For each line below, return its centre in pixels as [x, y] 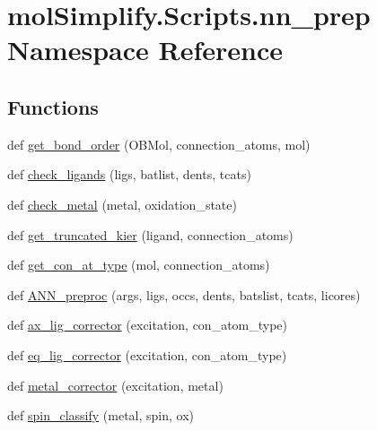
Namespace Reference [145, 50]
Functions [53, 106]
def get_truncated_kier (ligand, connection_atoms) [150, 234]
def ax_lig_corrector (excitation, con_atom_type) [148, 325]
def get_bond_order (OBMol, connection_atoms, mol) [159, 144]
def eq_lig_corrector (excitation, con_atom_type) [147, 354]
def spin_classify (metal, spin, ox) [101, 415]
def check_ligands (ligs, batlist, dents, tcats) [129, 174]
